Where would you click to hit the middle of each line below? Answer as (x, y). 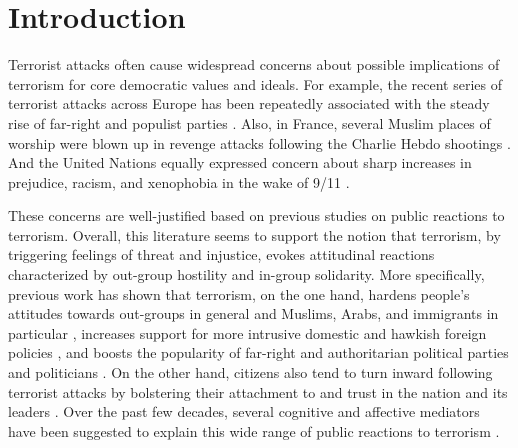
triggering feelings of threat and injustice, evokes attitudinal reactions (221, 254)
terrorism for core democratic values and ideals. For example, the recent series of (255, 83)
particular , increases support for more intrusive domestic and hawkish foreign (247, 332)
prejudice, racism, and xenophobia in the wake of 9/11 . (179, 181)
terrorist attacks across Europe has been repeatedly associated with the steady (249, 103)
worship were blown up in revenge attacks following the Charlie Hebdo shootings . (259, 142)
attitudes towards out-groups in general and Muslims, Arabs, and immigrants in (253, 313)
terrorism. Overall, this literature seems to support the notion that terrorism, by (254, 234)
